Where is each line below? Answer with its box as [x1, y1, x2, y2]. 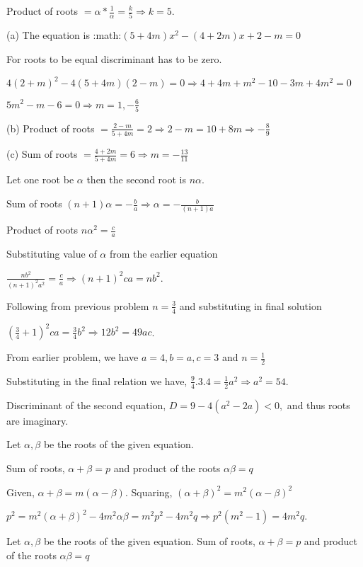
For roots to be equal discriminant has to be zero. [6, 51, 222, 66]
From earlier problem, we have [6, 350, 139, 365]
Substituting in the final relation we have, [6, 373, 188, 388]
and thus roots [287, 397, 350, 412]
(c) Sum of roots [6, 147, 78, 161]
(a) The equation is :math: [6, 28, 122, 42]
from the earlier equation [109, 246, 218, 261]
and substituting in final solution [179, 298, 322, 313]
